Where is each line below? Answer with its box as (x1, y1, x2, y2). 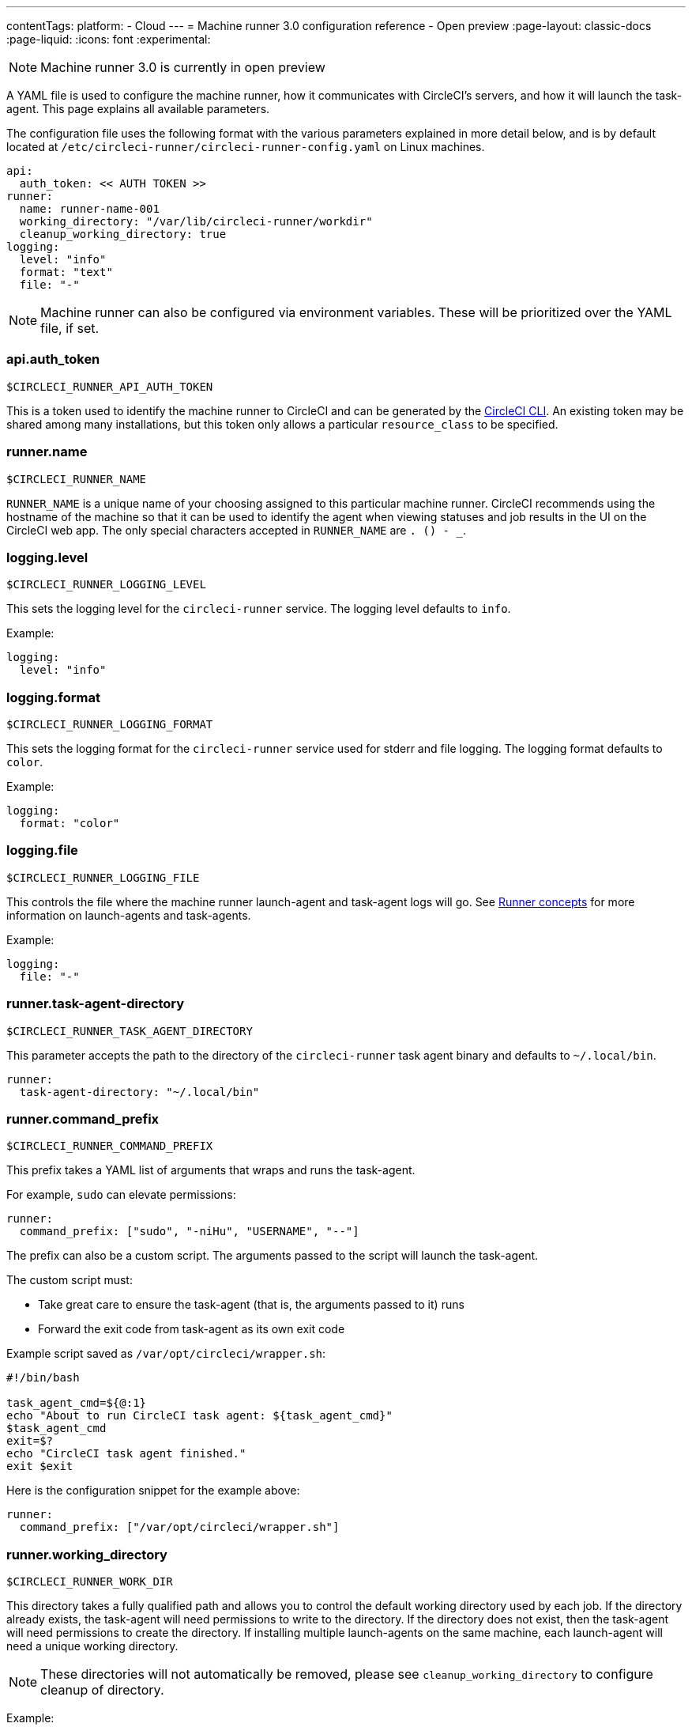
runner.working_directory (6, 1546, 167, 1563)
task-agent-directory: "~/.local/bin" (19, 1085, 260, 1098)
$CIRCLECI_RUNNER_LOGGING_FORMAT (6, 718, 213, 731)
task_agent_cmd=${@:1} (6, 1396, 147, 1410)
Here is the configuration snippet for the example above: (6, 1483, 300, 1498)
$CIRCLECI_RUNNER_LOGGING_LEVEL (6, 578, 206, 591)
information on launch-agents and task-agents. (6, 908, 251, 922)
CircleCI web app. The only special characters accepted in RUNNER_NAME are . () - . (6, 523, 466, 537)
